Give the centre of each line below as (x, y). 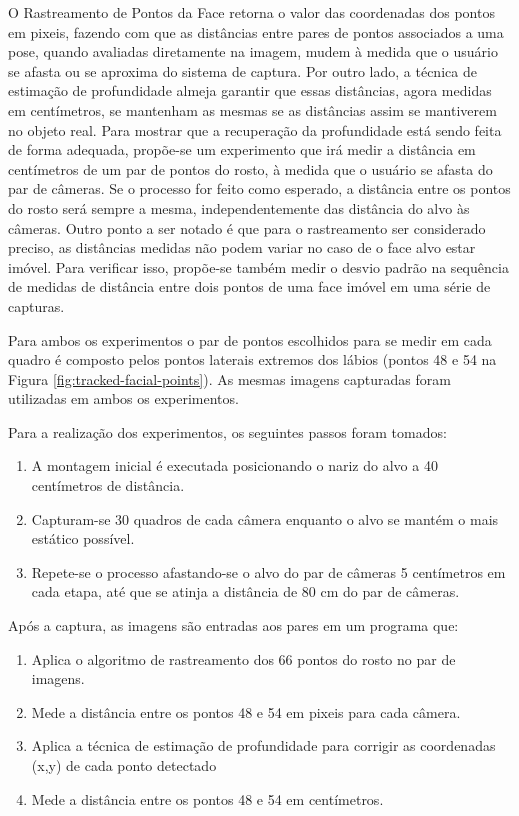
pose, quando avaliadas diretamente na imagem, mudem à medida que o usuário (253, 51)
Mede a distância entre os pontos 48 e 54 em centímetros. (207, 798)
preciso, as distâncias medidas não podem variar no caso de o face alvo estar (242, 247)
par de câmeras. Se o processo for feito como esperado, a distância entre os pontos (259, 188)
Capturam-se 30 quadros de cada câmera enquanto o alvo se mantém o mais (265, 518)
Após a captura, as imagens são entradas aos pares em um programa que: (233, 625)
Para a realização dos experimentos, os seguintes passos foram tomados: (227, 431)
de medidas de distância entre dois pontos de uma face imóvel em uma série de (249, 286)
